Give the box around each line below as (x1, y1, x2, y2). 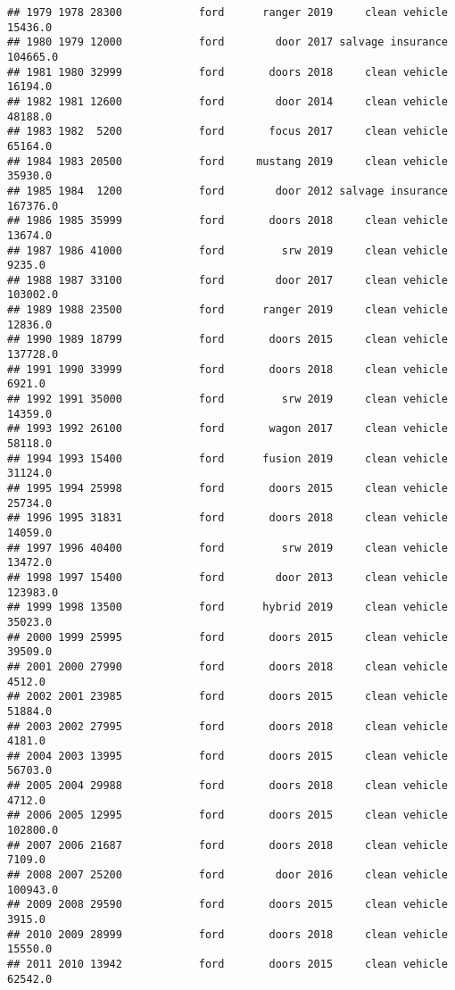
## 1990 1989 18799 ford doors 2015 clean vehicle (7, 333, 448, 346)
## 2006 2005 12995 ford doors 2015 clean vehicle (7, 809, 448, 822)
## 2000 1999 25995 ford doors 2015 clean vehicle (7, 630, 448, 644)
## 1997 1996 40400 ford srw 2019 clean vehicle (7, 541, 448, 554)
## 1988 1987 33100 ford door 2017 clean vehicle (7, 273, 448, 287)
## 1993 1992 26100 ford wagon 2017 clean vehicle (7, 422, 448, 436)
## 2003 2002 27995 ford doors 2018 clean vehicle (7, 720, 448, 733)
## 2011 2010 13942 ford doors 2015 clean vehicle (7, 958, 448, 970)
